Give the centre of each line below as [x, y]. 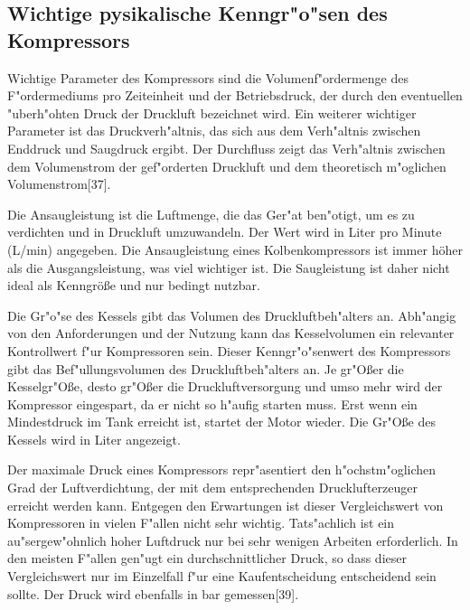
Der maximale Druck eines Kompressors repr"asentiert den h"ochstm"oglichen [222, 469]
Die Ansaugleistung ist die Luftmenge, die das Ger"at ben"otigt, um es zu [211, 214]
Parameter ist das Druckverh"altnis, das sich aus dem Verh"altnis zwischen [214, 131]
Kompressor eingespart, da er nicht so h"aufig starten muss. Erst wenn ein [212, 404]
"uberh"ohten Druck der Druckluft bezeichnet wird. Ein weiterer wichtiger [212, 113]
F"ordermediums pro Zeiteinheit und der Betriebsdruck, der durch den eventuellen [235, 95]
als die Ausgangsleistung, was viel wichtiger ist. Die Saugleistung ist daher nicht [229, 267]
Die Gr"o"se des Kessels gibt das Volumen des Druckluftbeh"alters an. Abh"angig [232, 315]
